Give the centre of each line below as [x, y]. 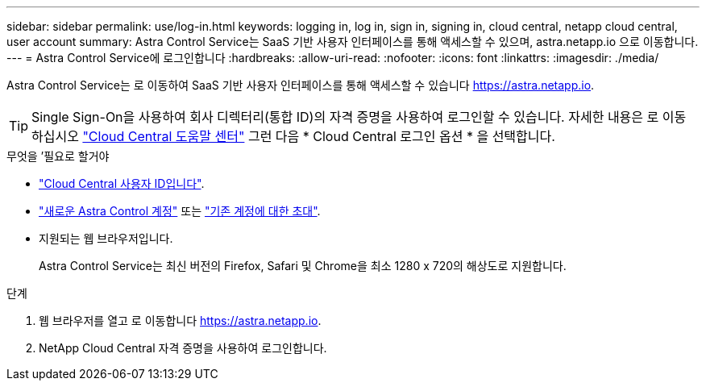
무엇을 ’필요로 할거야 [58, 156]
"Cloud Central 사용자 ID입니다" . [122, 183]
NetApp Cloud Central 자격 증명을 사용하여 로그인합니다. [183, 348]
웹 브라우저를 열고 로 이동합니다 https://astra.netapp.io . [180, 320]
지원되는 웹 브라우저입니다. [106, 238]
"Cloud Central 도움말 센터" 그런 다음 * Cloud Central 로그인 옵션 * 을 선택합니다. [319, 136]
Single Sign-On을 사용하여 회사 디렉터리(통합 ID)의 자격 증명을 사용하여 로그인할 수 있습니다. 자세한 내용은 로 [345, 117]
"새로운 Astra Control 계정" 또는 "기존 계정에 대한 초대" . [180, 211]
